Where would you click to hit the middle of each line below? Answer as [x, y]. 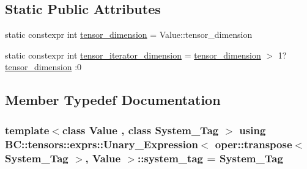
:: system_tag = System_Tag [210, 158]
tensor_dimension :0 [43, 67]
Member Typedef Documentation [113, 100]
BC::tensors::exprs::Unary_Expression [102, 144]
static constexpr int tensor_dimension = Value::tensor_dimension [129, 34]
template [27, 130]
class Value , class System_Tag [140, 130]
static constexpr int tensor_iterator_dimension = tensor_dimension [133, 55]
